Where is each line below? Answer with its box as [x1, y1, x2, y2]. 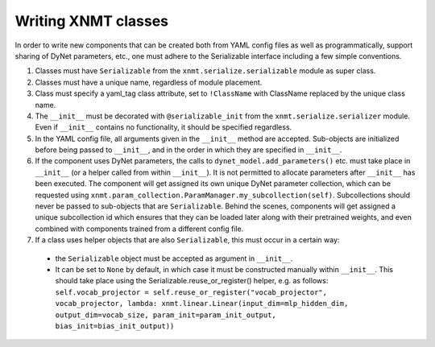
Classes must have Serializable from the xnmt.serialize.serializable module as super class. [35, 66, 376, 76]
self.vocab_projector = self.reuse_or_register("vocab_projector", [55, 287, 328, 297]
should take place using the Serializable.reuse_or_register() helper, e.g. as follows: [55, 276, 329, 286]
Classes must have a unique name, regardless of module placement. [35, 77, 263, 87]
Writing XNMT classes [14, 12, 169, 30]
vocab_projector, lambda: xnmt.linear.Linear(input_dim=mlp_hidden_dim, [55, 299, 349, 308]
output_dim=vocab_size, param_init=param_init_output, [55, 310, 277, 320]
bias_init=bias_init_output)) [55, 321, 175, 330]
